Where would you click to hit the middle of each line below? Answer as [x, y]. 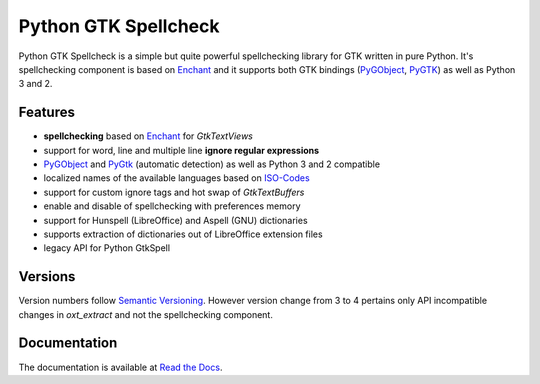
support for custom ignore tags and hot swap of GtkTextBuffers [174, 192]
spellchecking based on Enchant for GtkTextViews [148, 136]
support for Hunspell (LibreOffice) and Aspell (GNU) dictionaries [176, 220]
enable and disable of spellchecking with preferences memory [172, 206]
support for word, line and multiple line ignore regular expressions [181, 150]
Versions [47, 276]
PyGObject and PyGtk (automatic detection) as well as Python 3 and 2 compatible [211, 164]
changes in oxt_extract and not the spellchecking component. [146, 314]
